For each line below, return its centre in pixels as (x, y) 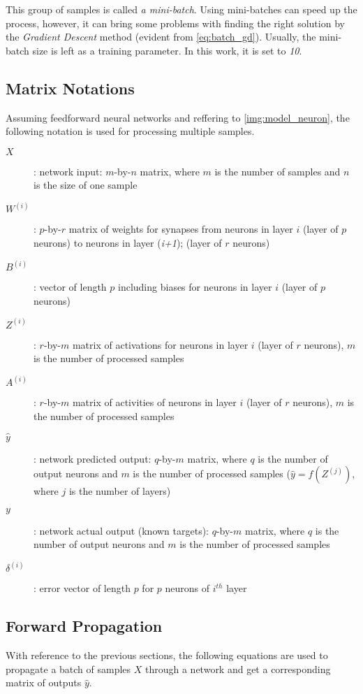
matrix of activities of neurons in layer (154, 402)
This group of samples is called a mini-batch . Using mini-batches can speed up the (181, 9)
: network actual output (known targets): (121, 530)
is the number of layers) (120, 491)
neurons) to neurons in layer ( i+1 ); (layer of (128, 242)
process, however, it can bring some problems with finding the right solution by (175, 23)
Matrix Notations (70, 88)
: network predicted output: (92, 458)
